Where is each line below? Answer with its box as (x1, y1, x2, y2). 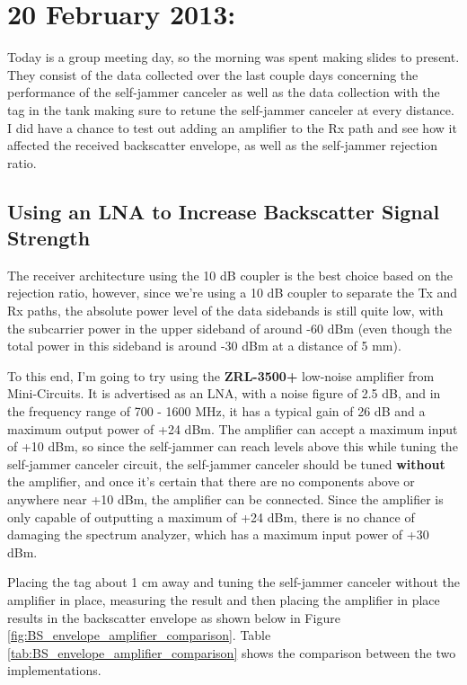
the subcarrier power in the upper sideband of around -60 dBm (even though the (7, 318, 452, 337)
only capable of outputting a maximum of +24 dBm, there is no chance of (7, 507, 415, 526)
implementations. (7, 661, 101, 680)
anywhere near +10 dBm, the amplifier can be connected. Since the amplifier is (7, 490, 444, 508)
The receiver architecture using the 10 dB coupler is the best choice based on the (7, 265, 454, 284)
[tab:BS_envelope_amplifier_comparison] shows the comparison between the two (7, 643, 456, 662)
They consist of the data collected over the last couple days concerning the (7, 65, 419, 84)
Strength (7, 224, 91, 252)
